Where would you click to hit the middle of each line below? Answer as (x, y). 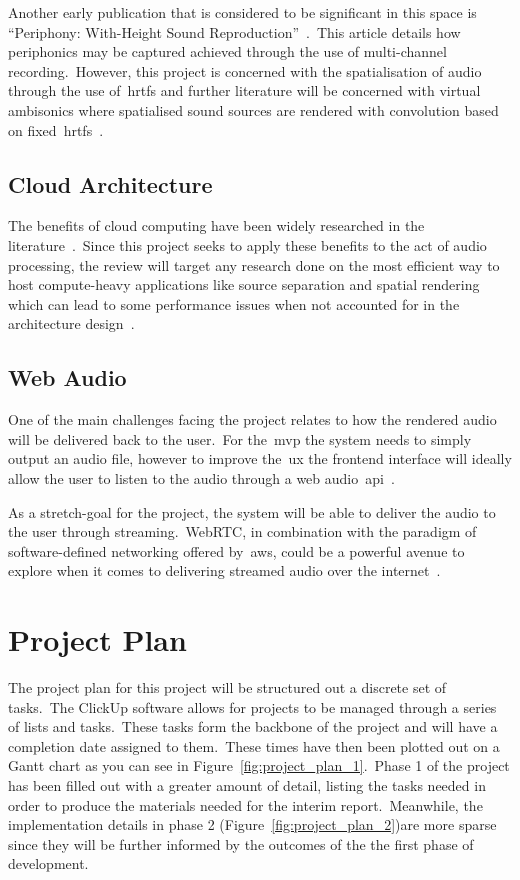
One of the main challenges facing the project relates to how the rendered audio (252, 419)
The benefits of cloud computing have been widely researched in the (216, 225)
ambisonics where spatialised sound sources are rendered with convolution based (253, 109)
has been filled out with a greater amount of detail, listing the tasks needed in (247, 784)
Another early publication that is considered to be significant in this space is (242, 12)
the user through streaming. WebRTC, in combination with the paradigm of (242, 531)
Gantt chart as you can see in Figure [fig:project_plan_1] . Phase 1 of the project (259, 765)
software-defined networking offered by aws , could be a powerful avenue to (236, 550)
